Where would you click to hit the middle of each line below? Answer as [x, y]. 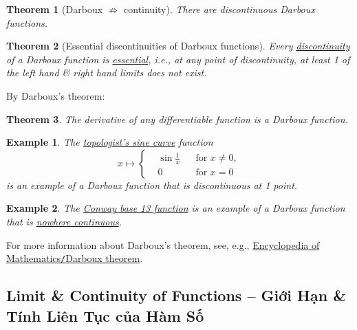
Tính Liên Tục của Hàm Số [105, 315]
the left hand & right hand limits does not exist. [107, 73]
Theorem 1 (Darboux [55, 9]
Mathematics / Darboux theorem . [75, 258]
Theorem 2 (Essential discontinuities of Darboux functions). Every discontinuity [178, 46]
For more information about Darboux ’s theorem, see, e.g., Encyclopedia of [163, 244]
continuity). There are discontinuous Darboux [219, 9]
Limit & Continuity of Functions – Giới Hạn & [176, 295]
